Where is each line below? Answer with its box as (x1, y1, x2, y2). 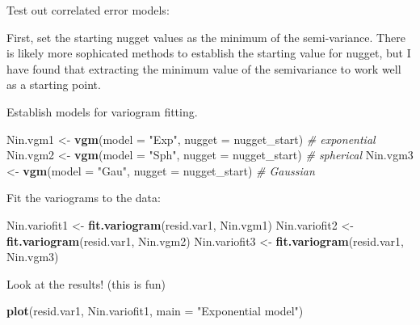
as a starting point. (6, 76, 101, 93)
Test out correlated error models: (6, 2, 170, 18)
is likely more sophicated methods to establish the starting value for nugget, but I (6, 44, 411, 61)
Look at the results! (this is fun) (6, 275, 166, 292)
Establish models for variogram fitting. (6, 103, 198, 120)
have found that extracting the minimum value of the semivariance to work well (6, 60, 401, 77)
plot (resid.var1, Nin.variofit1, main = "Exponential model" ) (6, 302, 304, 319)
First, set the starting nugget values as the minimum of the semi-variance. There (6, 28, 405, 45)
